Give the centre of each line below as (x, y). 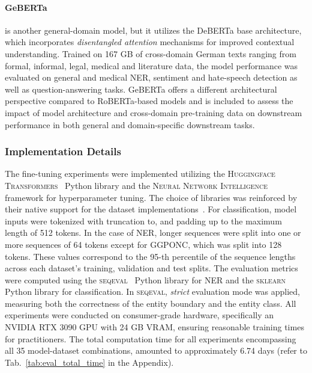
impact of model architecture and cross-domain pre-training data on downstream (154, 112)
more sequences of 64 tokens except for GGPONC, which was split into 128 (143, 244)
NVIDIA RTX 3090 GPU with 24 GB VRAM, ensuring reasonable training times (154, 327)
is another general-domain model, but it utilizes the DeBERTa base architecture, (153, 30)
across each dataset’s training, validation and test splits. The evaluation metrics (151, 268)
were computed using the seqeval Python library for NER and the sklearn (145, 279)
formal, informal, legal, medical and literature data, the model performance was (151, 65)
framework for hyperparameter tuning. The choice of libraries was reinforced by (151, 197)
